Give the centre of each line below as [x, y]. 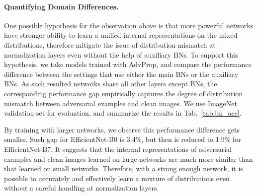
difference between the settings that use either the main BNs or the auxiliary [121, 74]
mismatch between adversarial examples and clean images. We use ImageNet [121, 103]
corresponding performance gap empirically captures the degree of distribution [124, 93]
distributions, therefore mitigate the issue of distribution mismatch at [110, 44]
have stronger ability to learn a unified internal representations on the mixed [121, 35]
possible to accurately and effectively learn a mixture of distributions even [117, 178]
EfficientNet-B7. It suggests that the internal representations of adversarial [118, 149]
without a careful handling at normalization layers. [82, 188]
